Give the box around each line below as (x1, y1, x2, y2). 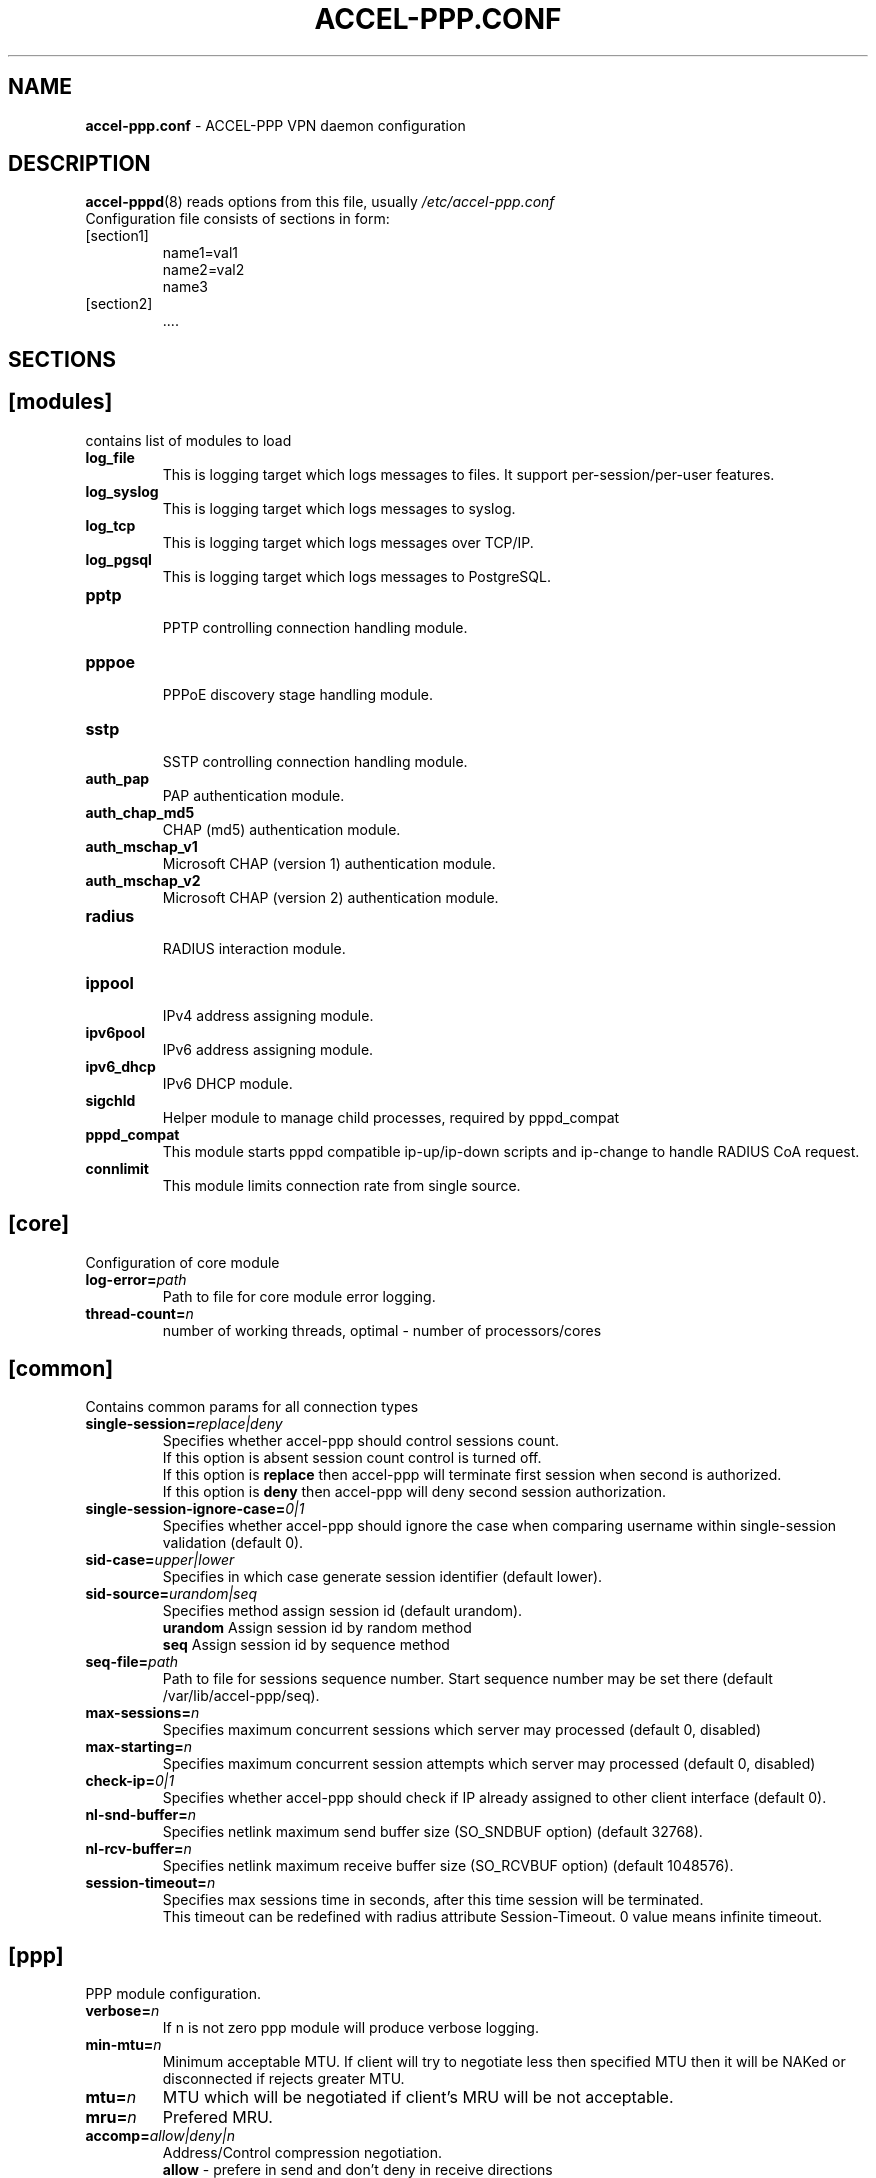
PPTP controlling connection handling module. (162, 618, 468, 636)
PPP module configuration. (85, 1985, 262, 2003)
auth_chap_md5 (85, 803, 195, 821)
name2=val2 (162, 261, 245, 279)
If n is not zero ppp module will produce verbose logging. (162, 2019, 539, 2037)
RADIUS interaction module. (162, 939, 346, 957)
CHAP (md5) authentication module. (162, 820, 401, 838)
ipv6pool (85, 1023, 146, 1041)
